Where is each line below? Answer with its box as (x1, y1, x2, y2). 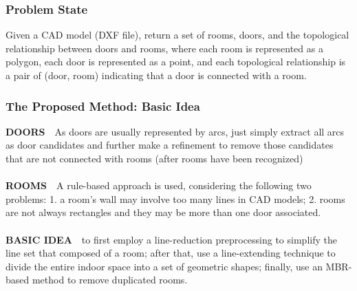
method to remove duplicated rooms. (32, 272, 188, 287)
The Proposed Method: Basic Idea (6, 97, 200, 114)
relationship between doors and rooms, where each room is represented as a (6, 41, 323, 55)
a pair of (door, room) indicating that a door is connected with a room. (6, 68, 307, 82)
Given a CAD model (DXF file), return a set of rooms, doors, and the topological (6, 28, 349, 42)
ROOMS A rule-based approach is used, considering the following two (6, 178, 312, 193)
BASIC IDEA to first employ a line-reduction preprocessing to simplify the (6, 232, 337, 246)
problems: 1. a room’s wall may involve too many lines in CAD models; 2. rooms (6, 191, 345, 206)
